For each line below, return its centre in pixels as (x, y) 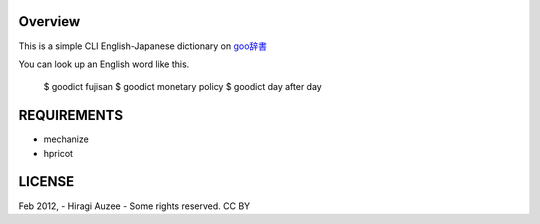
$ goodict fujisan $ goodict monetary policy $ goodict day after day (182, 87)
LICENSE (46, 181)
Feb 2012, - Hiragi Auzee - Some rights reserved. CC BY (134, 206)
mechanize (66, 139)
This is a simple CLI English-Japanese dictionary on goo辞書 (143, 46)
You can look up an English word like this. (104, 64)
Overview (49, 21)
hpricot (58, 153)
